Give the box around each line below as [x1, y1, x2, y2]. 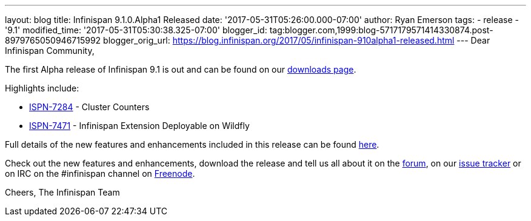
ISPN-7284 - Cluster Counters [29, 102, 150, 112]
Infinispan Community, [5, 45, 95, 56]
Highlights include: [5, 83, 79, 93]
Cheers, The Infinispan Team [5, 187, 120, 197]
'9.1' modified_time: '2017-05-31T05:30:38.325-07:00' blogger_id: [5, 25, 267, 35]
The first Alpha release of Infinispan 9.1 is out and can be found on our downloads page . [5, 64, 356, 74]
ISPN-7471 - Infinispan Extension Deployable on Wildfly [29, 120, 250, 131]
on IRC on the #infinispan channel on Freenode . [5, 168, 195, 179]
